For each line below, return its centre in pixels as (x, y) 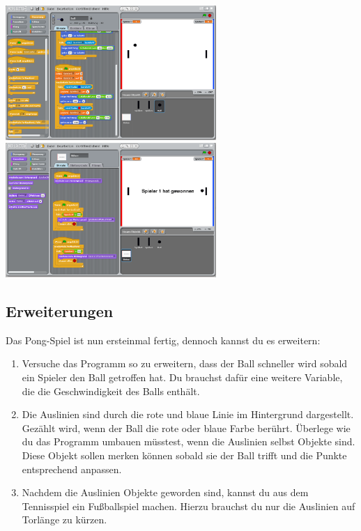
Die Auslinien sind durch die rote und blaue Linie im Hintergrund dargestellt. (188, 414)
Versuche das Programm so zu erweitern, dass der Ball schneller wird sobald (185, 363)
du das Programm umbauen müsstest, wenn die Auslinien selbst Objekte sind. (189, 441)
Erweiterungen (60, 310)
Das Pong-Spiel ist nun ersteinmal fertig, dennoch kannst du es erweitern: (163, 340)
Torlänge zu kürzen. (64, 520)
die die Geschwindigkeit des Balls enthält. (111, 391)
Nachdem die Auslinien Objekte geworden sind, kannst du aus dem (165, 492)
